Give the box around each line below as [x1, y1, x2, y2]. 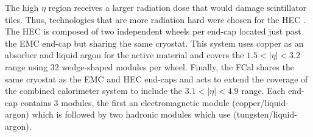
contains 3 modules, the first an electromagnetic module [20, 96, 230, 109]
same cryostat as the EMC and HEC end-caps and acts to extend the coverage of [5, 72, 308, 85]
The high [5, 1, 39, 13]
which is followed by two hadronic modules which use [32, 108, 231, 121]
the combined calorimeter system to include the [5, 84, 183, 97]
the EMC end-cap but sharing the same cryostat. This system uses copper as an [5, 36, 304, 49]
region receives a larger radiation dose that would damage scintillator [48, 1, 307, 13]
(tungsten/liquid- [233, 108, 297, 121]
